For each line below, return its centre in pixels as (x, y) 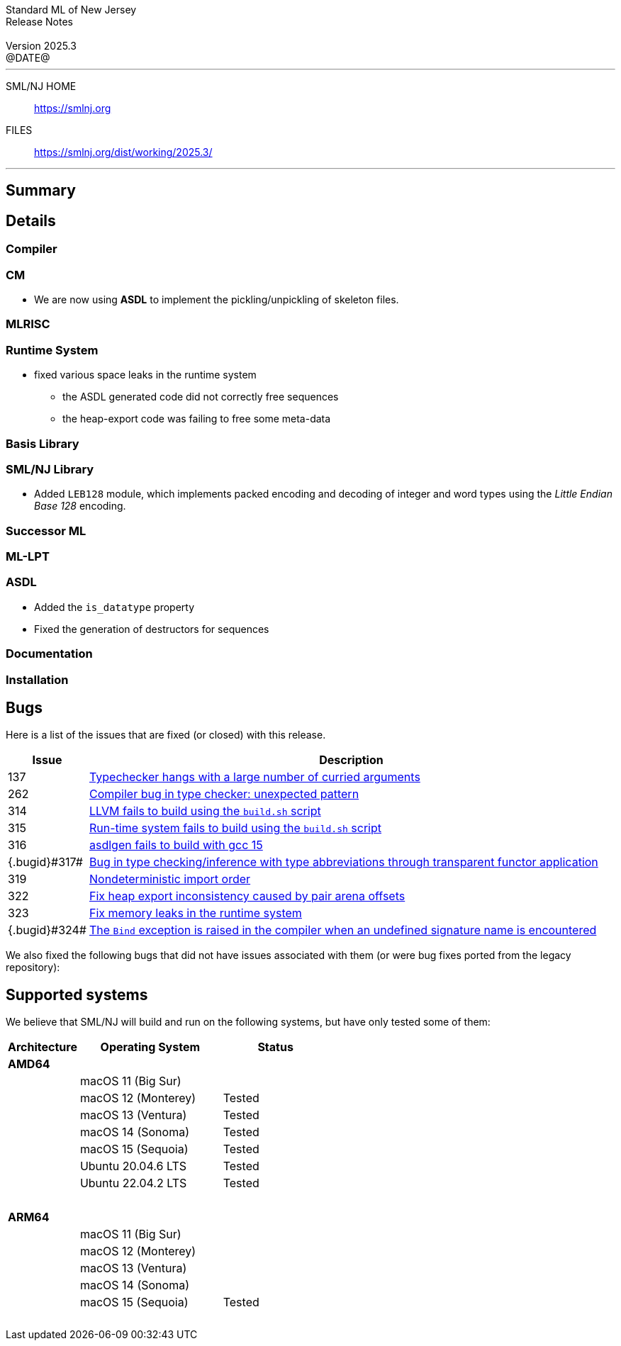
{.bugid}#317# (45, 862)
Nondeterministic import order (170, 879)
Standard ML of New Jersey (71, 10)
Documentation (49, 654)
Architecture (43, 1047)
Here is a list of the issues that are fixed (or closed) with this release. (166, 735)
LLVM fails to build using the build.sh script (205, 811)
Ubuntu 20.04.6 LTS (133, 1166)
